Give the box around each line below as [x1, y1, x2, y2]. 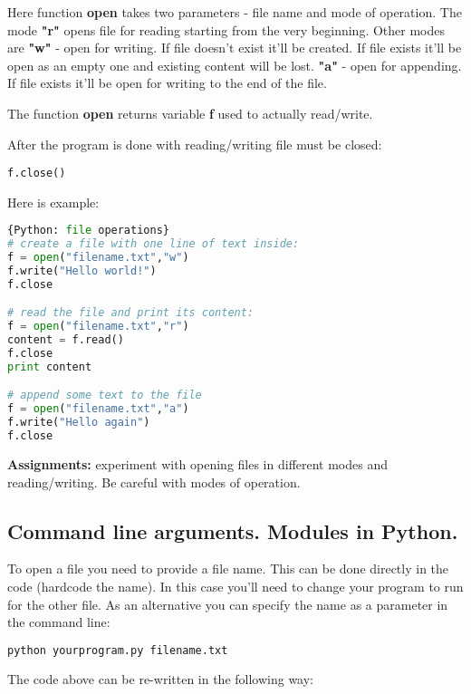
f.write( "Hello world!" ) [7, 265, 157, 278]
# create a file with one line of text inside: [7, 237, 300, 251]
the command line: [7, 612, 111, 631]
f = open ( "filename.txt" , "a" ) [7, 402, 189, 416]
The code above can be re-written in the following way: [7, 669, 314, 688]
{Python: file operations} [7, 224, 169, 237]
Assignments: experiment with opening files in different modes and [7, 454, 389, 473]
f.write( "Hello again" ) [7, 416, 150, 429]
